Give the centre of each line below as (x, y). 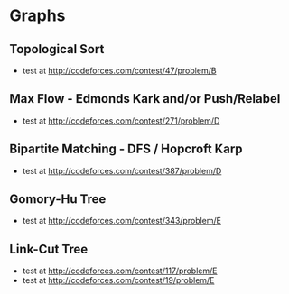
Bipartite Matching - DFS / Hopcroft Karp (126, 149)
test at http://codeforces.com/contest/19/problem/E (118, 280)
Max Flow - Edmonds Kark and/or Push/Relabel (145, 99)
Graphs (37, 16)
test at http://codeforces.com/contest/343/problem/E (121, 221)
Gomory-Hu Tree (58, 199)
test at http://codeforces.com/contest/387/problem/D (122, 170)
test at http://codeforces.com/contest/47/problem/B (119, 70)
